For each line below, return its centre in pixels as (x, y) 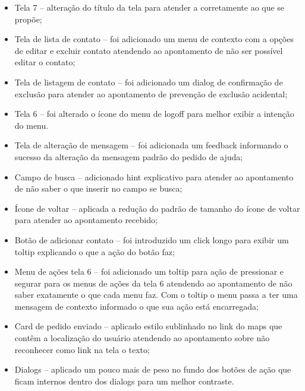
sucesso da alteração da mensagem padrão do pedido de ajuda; (129, 156)
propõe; (28, 19)
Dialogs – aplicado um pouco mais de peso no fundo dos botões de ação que (153, 369)
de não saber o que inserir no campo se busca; (98, 188)
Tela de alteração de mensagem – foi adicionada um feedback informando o (151, 145)
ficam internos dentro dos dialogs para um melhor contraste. (124, 381)
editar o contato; (45, 62)
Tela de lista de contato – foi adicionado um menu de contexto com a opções (154, 39)
